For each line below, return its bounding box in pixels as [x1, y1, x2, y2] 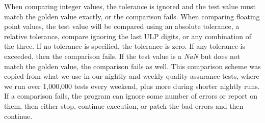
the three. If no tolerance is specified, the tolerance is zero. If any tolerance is [4, 41, 245, 51]
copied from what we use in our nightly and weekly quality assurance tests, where [4, 71, 259, 81]
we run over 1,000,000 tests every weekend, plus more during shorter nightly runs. [4, 80, 260, 91]
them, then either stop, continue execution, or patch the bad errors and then [4, 100, 244, 111]
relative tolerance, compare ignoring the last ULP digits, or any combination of [4, 30, 251, 41]
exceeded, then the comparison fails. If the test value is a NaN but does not [4, 50, 241, 61]
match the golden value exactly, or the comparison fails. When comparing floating [4, 11, 260, 21]
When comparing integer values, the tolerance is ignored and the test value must [4, 1, 256, 11]
